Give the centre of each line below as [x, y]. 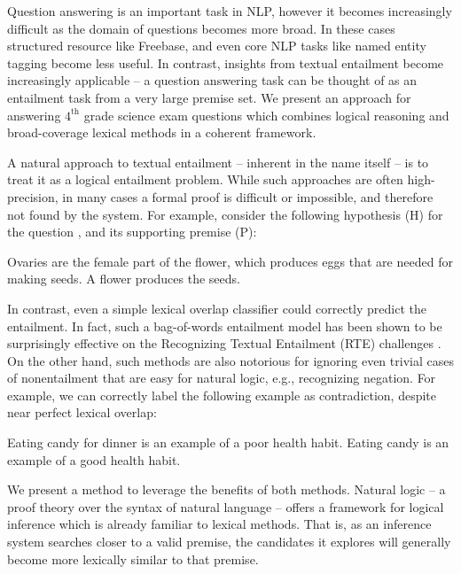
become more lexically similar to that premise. [133, 558]
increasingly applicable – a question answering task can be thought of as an [212, 80]
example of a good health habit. [94, 459]
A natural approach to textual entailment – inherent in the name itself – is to [218, 162]
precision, [33, 196]
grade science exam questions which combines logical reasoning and [266, 115]
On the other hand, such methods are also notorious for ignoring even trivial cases [230, 360]
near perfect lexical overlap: [82, 412]
